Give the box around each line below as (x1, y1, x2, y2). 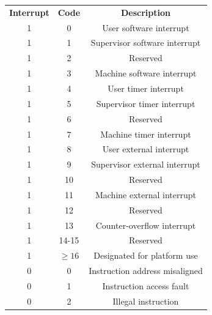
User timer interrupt (108, 81, 184, 94)
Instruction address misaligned (89, 264, 203, 277)
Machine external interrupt (95, 188, 196, 201)
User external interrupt (102, 143, 189, 155)
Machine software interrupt (95, 67, 197, 80)
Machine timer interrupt (100, 127, 191, 140)
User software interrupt (102, 21, 189, 34)
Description (120, 6, 170, 18)
